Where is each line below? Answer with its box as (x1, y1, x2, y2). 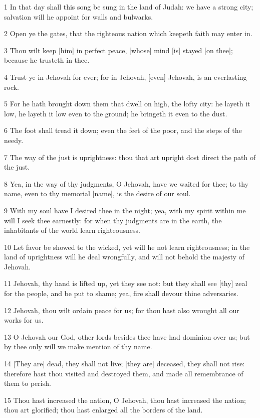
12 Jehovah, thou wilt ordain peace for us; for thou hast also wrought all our (4, 305, 239, 315)
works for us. (4, 315, 44, 325)
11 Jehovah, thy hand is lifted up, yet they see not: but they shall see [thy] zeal (4, 278, 247, 289)
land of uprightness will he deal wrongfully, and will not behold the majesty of (4, 251, 244, 262)
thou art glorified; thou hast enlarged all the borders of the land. (4, 404, 203, 415)
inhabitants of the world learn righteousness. (4, 225, 140, 235)
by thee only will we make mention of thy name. (4, 341, 152, 352)
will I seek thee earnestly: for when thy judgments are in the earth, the (4, 215, 222, 225)
